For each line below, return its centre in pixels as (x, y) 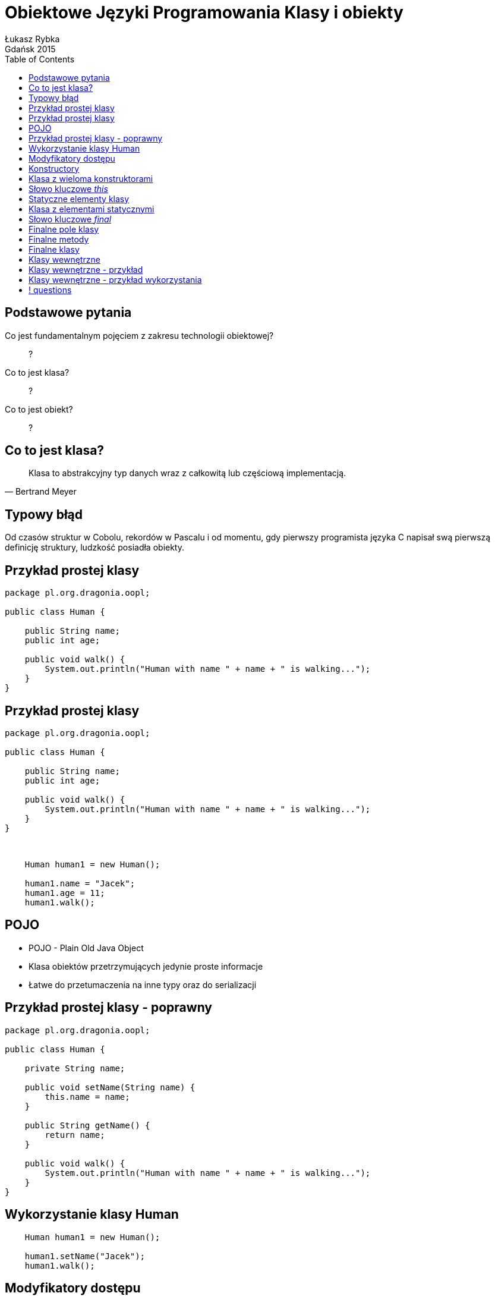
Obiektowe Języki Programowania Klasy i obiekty (204, 12)
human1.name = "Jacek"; (80, 883)
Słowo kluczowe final (70, 219)
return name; (75, 1135)
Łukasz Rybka (32, 39)
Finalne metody (59, 239)
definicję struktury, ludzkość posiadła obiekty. (95, 548)
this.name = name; (87, 1097)
